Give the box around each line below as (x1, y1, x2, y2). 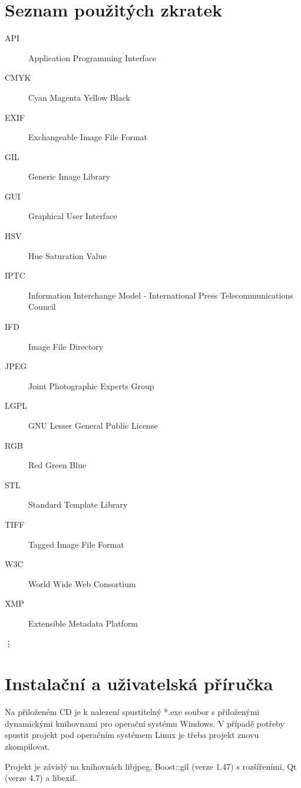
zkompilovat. (5, 740, 50, 753)
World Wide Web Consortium (28, 577, 136, 590)
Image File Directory (28, 340, 104, 352)
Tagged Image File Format (28, 538, 124, 550)
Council (28, 300, 56, 313)
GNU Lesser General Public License (28, 419, 158, 431)
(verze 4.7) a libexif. (5, 772, 77, 784)
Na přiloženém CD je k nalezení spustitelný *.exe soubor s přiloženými (5, 706, 260, 718)
